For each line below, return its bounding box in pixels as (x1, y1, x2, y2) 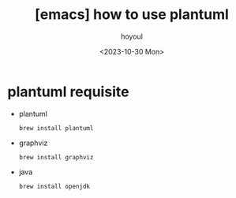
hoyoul (120, 32, 144, 41)
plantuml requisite (7, 83, 129, 100)
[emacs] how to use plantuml (34, 6, 230, 24)
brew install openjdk (18, 182, 90, 190)
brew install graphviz (18, 153, 94, 161)
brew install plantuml (18, 124, 94, 132)
